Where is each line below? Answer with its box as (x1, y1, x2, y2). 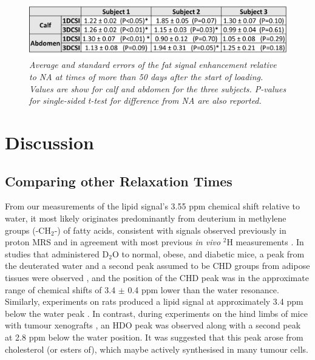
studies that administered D (5, 247, 109, 260)
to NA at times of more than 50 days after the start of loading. (29, 70, 263, 83)
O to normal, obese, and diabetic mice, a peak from (112, 247, 305, 260)
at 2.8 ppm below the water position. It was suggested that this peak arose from (5, 330, 303, 343)
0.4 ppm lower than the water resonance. (127, 283, 279, 296)
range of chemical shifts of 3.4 (5, 283, 116, 296)
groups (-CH (5, 223, 51, 236)
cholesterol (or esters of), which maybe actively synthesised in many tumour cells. (5, 342, 308, 355)
